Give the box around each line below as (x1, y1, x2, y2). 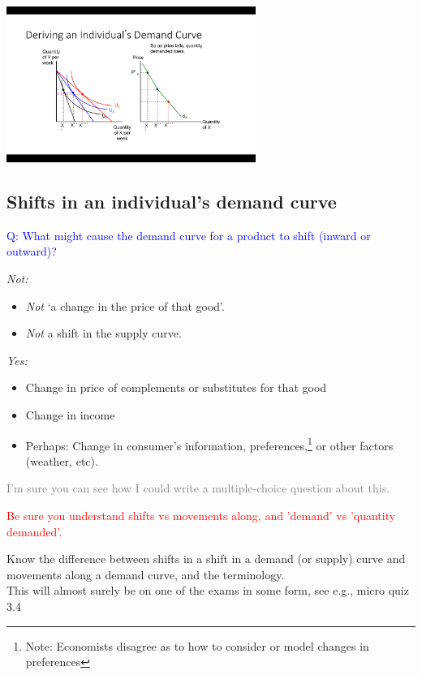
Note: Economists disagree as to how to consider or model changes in (25, 637, 369, 654)
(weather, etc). (25, 452, 98, 469)
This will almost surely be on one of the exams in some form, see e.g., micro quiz (6, 582, 409, 599)
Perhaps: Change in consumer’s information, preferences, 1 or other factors (25, 434, 394, 454)
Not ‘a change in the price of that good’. (25, 297, 225, 314)
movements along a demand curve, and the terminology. (6, 565, 285, 583)
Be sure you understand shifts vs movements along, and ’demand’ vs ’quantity (6, 506, 396, 523)
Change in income (25, 406, 115, 423)
